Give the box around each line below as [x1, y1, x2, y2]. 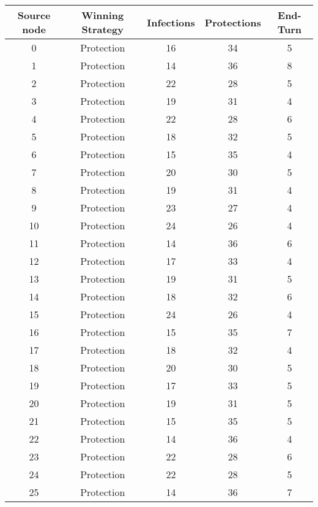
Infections [147, 15, 195, 29]
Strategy [81, 22, 124, 36]
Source [17, 8, 51, 22]
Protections [204, 15, 261, 29]
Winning [81, 8, 124, 22]
